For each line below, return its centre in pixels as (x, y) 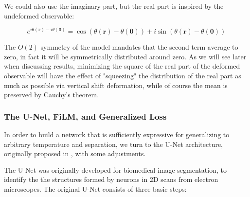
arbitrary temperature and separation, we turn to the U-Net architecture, (114, 144)
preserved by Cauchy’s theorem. (52, 95)
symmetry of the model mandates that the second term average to (139, 47)
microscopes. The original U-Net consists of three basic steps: (95, 189)
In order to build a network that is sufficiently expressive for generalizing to (117, 134)
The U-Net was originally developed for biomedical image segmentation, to (115, 170)
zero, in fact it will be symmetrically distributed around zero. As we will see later (125, 56)
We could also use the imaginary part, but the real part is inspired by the (114, 6)
